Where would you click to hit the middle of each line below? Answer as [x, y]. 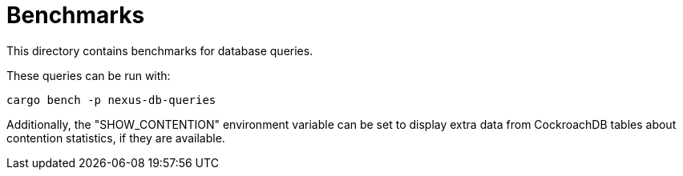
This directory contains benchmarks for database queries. [160, 50]
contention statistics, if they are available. [116, 138]
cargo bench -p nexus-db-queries [111, 100]
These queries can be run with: [89, 75]
